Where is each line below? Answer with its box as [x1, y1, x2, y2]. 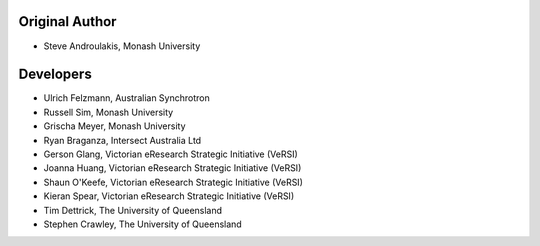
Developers [18, 66, 92, 83]
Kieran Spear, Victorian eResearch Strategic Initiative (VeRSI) [43, 190, 295, 202]
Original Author [18, 13, 117, 30]
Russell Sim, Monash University [43, 106, 174, 118]
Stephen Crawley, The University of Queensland [43, 218, 242, 230]
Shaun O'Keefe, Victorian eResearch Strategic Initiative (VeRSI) [43, 176, 304, 188]
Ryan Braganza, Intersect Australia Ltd [43, 134, 202, 146]
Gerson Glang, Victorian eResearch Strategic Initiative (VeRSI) [43, 148, 299, 160]
